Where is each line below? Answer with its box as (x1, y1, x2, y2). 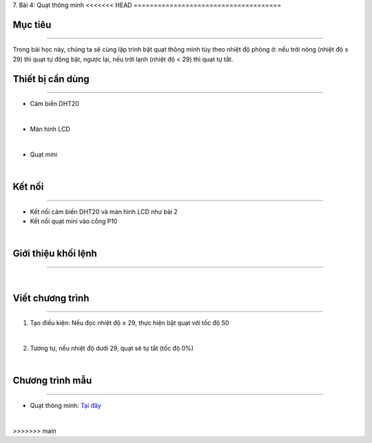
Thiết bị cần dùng (12, 73, 90, 85)
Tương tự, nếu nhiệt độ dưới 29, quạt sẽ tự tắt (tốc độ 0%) (30, 344, 194, 352)
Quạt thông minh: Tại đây (30, 401, 101, 409)
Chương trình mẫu (12, 375, 92, 387)
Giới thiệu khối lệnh (12, 248, 98, 260)
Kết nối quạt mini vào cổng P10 (30, 217, 118, 225)
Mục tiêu (12, 19, 52, 30)
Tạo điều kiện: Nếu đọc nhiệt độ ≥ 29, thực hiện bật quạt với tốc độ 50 (30, 319, 229, 327)
